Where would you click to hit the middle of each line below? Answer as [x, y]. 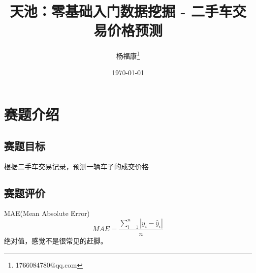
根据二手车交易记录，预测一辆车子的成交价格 [76, 166]
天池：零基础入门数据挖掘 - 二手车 [121, 11]
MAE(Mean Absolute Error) [47, 213]
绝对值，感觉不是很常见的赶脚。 [56, 240]
